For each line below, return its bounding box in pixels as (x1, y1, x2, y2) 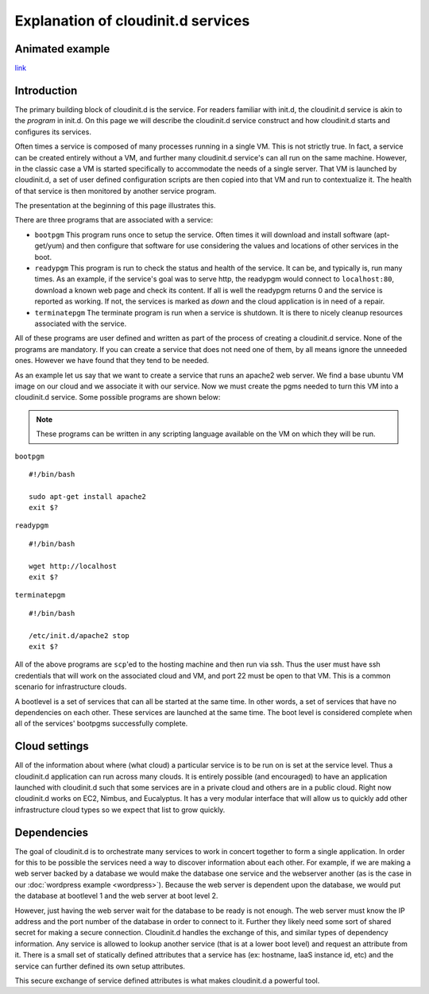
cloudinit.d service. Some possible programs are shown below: (14, 393, 221, 402)
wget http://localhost (29, 561, 118, 570)
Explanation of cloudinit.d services (14, 12, 250, 29)
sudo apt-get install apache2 (29, 492, 147, 501)
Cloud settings (14, 740, 89, 753)
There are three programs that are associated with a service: (14, 215, 214, 225)
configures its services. (14, 127, 91, 137)
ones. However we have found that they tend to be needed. (14, 356, 210, 365)
